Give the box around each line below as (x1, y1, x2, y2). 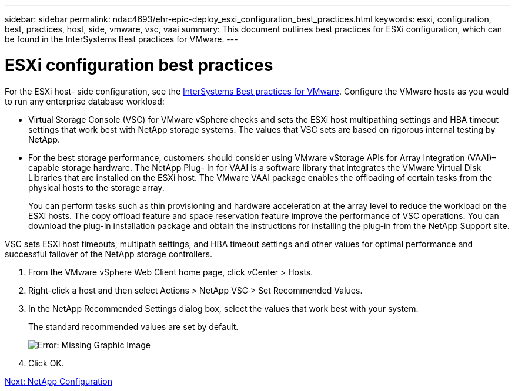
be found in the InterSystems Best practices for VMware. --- (5, 34, 238, 44)
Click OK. (28, 358, 64, 368)
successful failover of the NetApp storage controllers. (5, 248, 212, 259)
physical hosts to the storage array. (28, 182, 165, 193)
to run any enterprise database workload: (5, 96, 165, 106)
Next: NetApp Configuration (5, 376, 112, 386)
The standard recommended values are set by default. (28, 321, 239, 332)
